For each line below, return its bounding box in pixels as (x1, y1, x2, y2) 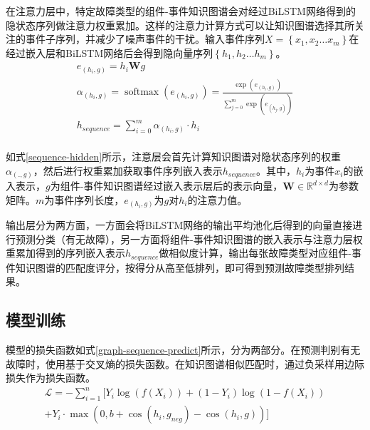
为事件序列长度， (44, 192, 125, 207)
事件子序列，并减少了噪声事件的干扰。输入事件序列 (25, 31, 265, 46)
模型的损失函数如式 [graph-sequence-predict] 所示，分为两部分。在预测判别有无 (6, 342, 361, 357)
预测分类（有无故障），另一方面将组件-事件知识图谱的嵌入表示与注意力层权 (15, 231, 363, 246)
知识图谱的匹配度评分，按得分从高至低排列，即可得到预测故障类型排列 (15, 260, 344, 275)
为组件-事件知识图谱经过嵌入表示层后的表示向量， (50, 178, 283, 193)
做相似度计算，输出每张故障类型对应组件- (159, 245, 351, 260)
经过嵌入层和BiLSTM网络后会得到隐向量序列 (6, 45, 213, 60)
